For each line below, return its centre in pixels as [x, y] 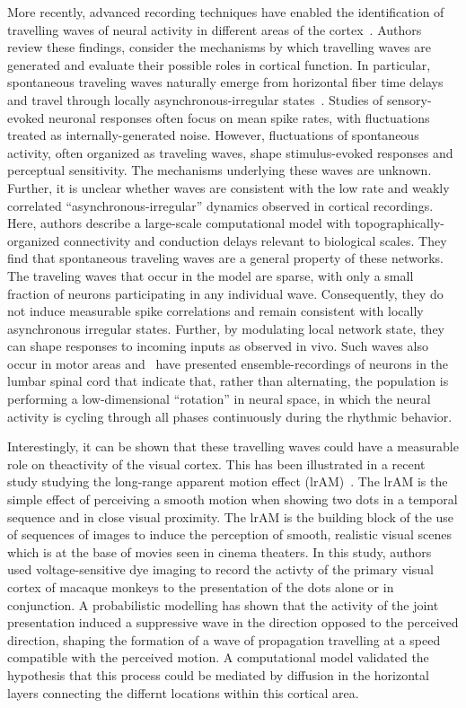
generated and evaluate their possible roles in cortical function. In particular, [219, 64]
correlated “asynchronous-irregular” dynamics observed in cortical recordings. [220, 205]
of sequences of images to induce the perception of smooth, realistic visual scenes [229, 534]
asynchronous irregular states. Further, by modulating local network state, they [226, 328]
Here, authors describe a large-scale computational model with [179, 223]
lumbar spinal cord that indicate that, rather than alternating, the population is [228, 381]
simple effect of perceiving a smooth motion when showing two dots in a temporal [233, 499]
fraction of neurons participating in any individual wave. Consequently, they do [225, 293]
